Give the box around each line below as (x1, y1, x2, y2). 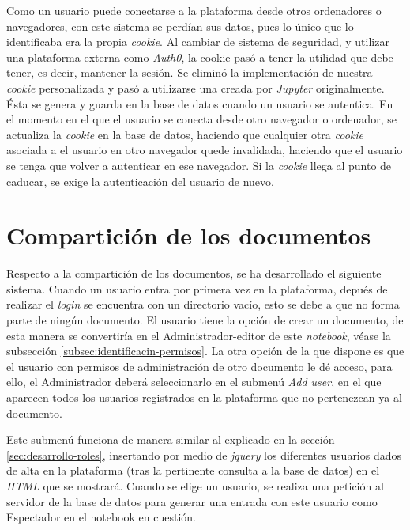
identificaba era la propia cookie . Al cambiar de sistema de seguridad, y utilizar (6, 33, 389, 50)
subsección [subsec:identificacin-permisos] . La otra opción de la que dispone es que (6, 343, 404, 359)
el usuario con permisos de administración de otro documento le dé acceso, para (6, 358, 393, 374)
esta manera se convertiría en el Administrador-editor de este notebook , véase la (6, 327, 391, 343)
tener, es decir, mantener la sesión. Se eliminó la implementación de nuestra (6, 64, 373, 81)
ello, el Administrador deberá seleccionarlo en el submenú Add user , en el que (6, 373, 382, 390)
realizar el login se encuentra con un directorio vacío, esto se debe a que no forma (6, 296, 400, 312)
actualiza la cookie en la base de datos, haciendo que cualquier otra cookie (6, 126, 364, 142)
